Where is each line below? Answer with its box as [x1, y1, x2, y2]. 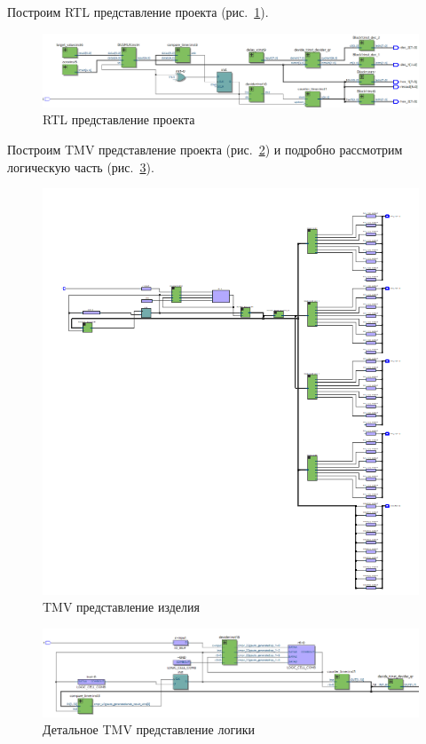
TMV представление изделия [43, 598, 200, 616]
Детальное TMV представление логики [43, 720, 255, 739]
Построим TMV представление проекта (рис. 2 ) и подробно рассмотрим [7, 140, 403, 158]
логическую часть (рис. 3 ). [7, 157, 154, 176]
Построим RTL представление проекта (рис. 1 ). [7, 3, 269, 20]
